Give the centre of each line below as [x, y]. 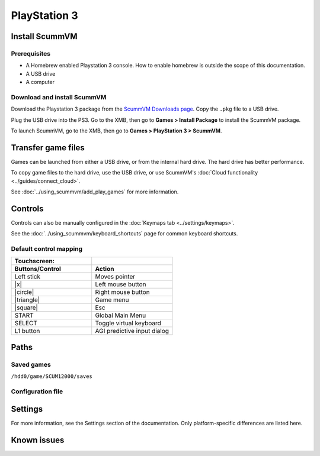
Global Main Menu [121, 315]
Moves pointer [115, 276]
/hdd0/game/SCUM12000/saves [52, 376]
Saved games [31, 364]
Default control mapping [47, 249]
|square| [26, 308]
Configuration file [37, 392]
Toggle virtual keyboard [128, 323]
